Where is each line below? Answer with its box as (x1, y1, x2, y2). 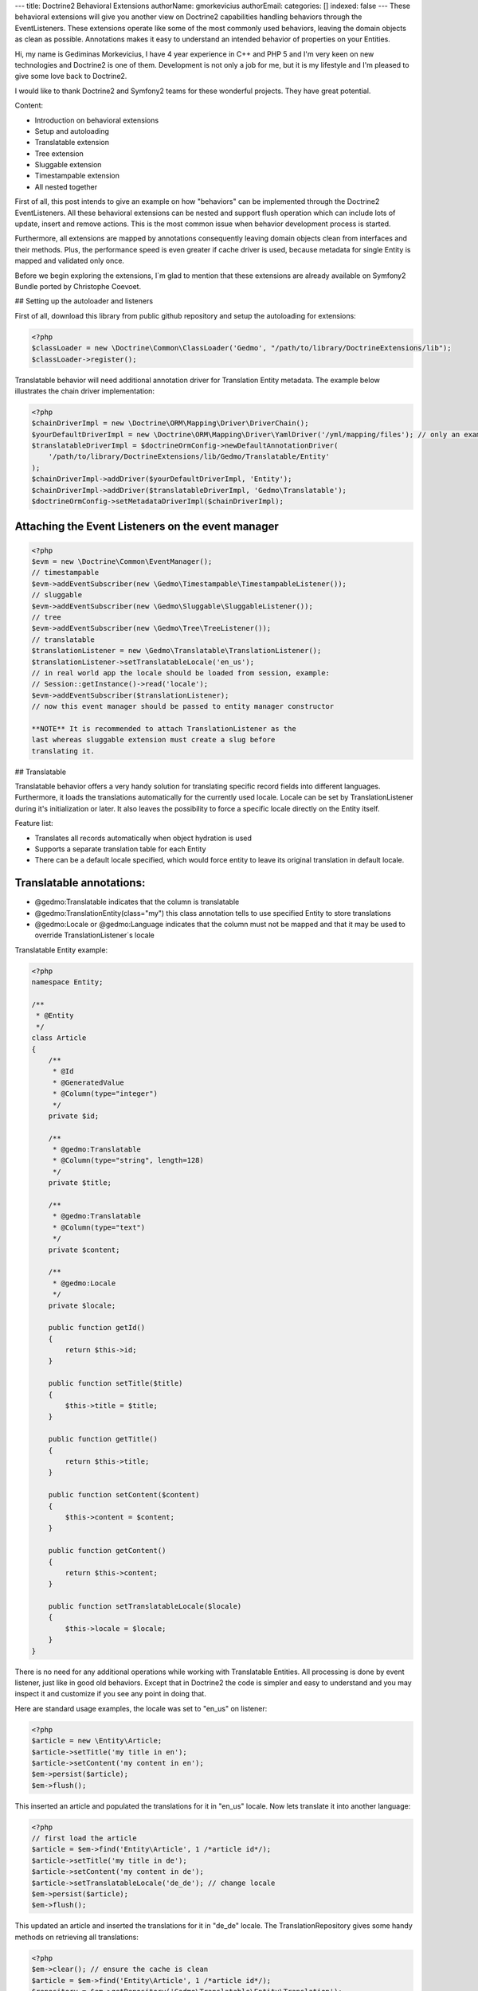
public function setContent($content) (48, 1490, 200, 1500)
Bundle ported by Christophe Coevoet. (14, 281, 142, 291)
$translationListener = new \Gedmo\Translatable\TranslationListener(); (31, 646, 322, 655)
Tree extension (34, 148, 84, 158)
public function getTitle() (48, 1434, 159, 1444)
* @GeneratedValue (52, 1078, 125, 1087)
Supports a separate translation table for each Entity (34, 844, 206, 854)
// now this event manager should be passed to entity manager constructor (31, 702, 335, 711)
